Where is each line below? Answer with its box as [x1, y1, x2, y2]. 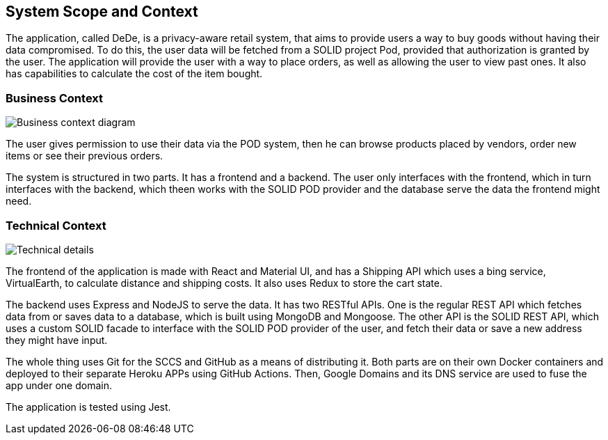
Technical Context [6, 218, 106, 233]
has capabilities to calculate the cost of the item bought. [6, 68, 263, 80]
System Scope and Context [6, 3, 198, 20]
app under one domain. [6, 379, 112, 391]
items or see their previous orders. [6, 150, 163, 162]
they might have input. [6, 333, 108, 346]
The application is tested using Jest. [6, 400, 171, 413]
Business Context [6, 91, 104, 105]
